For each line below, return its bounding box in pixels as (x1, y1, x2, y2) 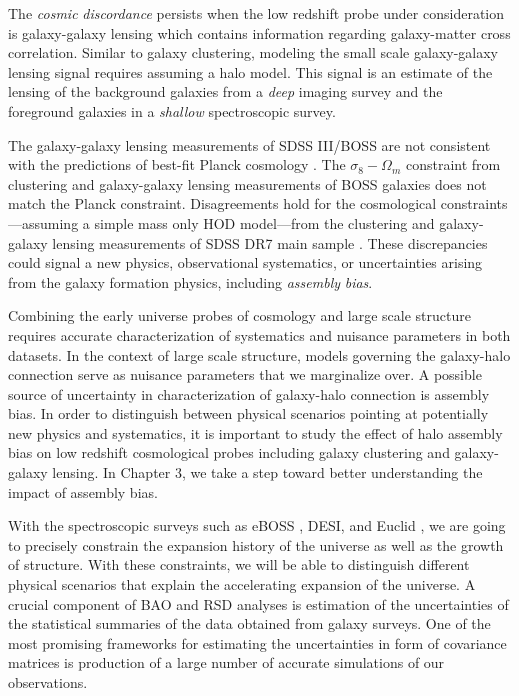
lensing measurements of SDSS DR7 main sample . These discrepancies (52, 232, 488, 253)
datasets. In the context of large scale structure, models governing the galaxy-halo (8, 344, 511, 365)
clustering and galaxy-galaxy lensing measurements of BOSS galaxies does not (8, 173, 487, 194)
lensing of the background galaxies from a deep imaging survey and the (8, 81, 443, 102)
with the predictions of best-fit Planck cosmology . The (8, 154, 346, 175)
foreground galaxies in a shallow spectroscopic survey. (8, 100, 336, 121)
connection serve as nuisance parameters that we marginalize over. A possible (8, 364, 482, 385)
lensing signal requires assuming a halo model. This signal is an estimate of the (8, 61, 493, 82)
